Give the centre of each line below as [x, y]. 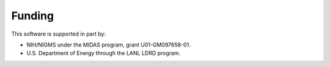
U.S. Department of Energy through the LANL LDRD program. [104, 53]
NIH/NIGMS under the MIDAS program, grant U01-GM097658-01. [108, 45]
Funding [33, 16]
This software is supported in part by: [59, 34]
